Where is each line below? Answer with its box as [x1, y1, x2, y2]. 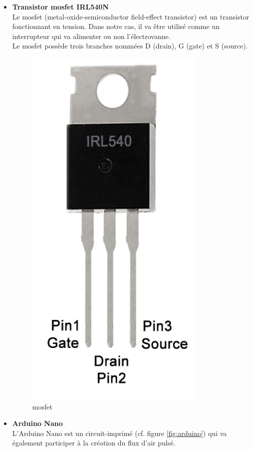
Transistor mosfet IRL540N [12, 1, 109, 11]
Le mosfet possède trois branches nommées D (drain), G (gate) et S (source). [12, 40, 248, 51]
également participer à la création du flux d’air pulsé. [12, 437, 176, 448]
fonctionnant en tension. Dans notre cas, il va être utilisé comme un [12, 21, 220, 31]
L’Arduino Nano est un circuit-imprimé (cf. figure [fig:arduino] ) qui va [12, 427, 227, 438]
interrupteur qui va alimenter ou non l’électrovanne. [12, 30, 171, 41]
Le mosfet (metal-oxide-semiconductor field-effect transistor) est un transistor [12, 11, 250, 21]
